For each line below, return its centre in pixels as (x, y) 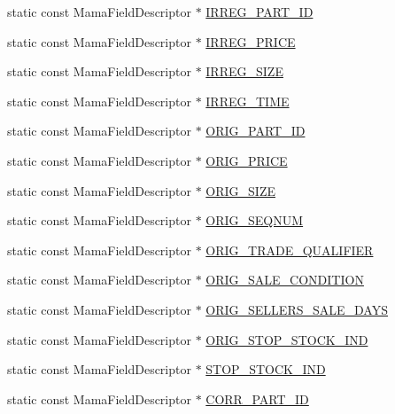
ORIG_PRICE (247, 160)
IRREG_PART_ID (259, 12)
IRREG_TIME (248, 101)
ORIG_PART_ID (256, 131)
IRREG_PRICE (251, 41)
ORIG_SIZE (240, 190)
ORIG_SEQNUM (255, 220)
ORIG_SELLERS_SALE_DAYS (297, 309)
